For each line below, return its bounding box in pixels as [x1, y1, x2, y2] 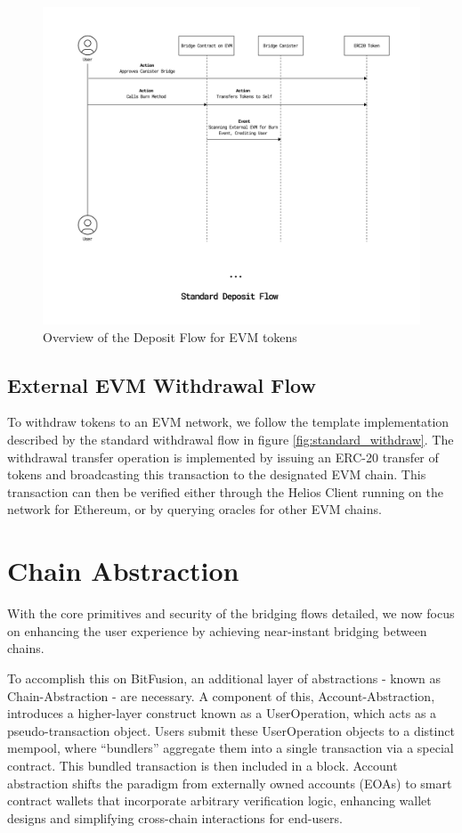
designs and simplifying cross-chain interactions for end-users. [7, 808, 343, 827]
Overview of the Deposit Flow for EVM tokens [43, 327, 297, 346]
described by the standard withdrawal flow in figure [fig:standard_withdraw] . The [7, 430, 454, 449]
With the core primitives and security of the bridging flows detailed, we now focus [7, 604, 455, 623]
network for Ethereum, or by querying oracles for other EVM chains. [7, 500, 382, 519]
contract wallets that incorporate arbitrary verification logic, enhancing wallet [7, 791, 432, 810]
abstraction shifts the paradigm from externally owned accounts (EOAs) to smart [7, 773, 452, 792]
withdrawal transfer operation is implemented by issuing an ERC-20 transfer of [7, 447, 439, 466]
